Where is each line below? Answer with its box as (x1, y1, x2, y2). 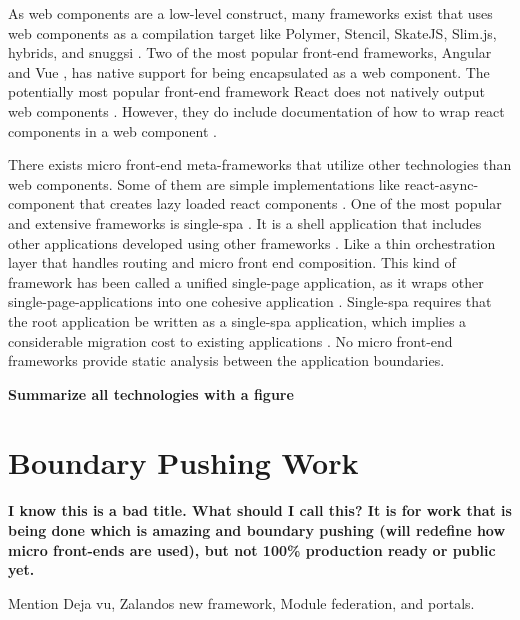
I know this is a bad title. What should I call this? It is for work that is (8, 500, 512, 521)
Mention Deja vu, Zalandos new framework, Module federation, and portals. (8, 592, 475, 613)
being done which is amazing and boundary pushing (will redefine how (8, 520, 506, 540)
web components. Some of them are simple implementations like (8, 173, 400, 194)
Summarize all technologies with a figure (8, 383, 294, 404)
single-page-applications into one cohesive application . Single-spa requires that (8, 291, 492, 312)
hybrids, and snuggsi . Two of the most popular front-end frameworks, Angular (8, 42, 492, 63)
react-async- (404, 173, 479, 194)
